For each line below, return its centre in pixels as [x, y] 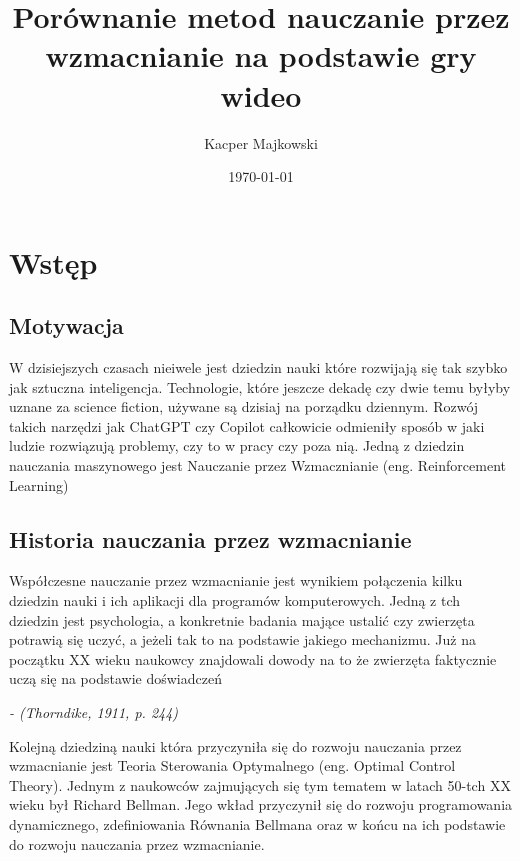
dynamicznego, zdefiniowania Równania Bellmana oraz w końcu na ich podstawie [257, 823]
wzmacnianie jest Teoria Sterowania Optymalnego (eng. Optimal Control [232, 765]
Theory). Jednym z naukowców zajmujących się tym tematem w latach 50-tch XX [260, 784]
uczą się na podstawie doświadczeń [115, 678]
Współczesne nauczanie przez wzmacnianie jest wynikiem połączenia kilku [236, 580]
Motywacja [66, 325]
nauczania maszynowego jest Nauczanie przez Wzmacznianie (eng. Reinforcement [257, 465]
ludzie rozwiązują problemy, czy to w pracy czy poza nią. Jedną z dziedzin [237, 445]
